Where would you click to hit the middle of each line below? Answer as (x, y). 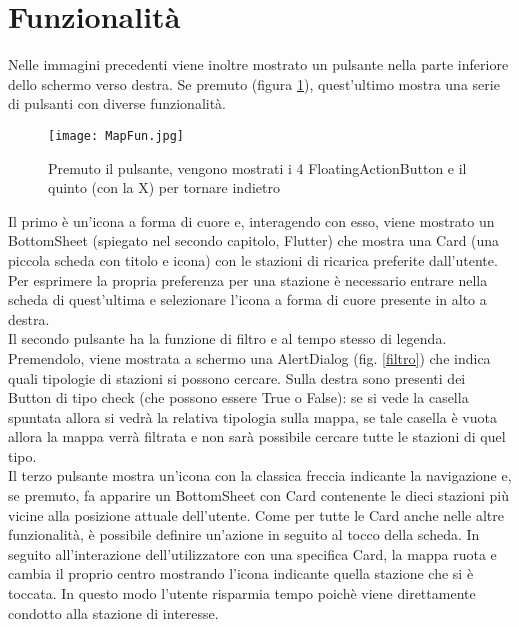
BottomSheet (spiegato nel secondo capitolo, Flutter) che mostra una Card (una (254, 240)
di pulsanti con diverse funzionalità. (117, 103)
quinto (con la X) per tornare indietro (164, 187)
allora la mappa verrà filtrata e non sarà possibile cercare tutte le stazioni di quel (257, 436)
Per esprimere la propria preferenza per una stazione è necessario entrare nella (248, 279)
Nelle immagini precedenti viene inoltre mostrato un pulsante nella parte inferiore (258, 64)
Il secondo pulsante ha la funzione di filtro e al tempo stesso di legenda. (227, 338)
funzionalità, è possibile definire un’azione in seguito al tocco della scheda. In (244, 534)
